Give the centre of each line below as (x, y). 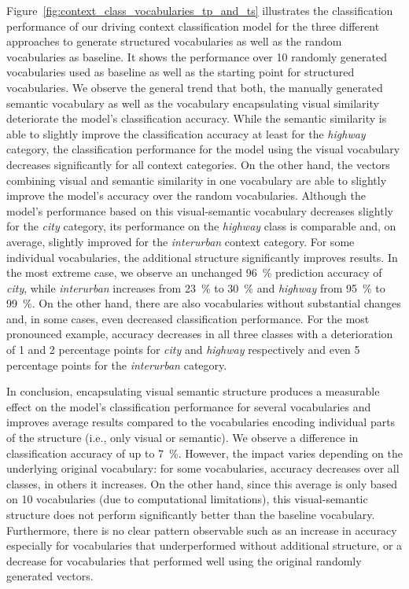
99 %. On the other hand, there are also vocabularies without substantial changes (204, 303)
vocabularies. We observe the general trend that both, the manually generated (195, 87)
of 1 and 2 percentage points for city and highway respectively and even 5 (183, 350)
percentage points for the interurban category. (117, 364)
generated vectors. (50, 576)
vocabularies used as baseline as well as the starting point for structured (181, 72)
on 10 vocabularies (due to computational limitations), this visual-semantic (187, 499)
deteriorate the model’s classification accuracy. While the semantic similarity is (197, 118)
